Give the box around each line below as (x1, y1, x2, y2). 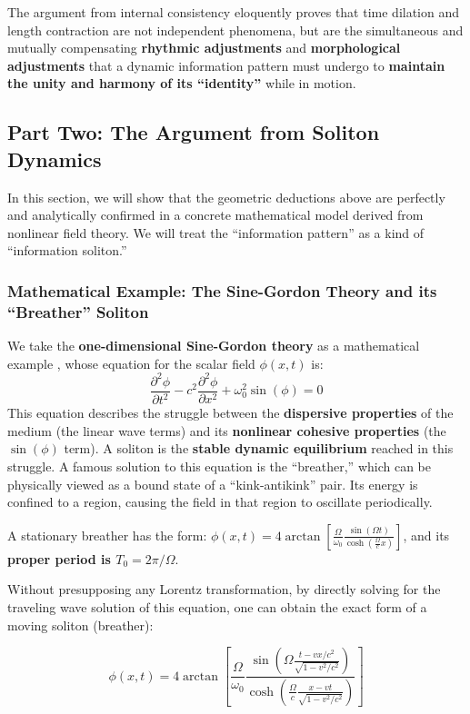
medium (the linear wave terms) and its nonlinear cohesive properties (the (7, 421, 446, 440)
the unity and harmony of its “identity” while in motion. (7, 74, 356, 93)
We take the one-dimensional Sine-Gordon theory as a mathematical (7, 336, 420, 355)
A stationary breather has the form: (7, 525, 207, 544)
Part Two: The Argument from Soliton (7, 118, 380, 146)
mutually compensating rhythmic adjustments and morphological (7, 38, 401, 57)
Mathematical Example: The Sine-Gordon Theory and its (7, 279, 437, 302)
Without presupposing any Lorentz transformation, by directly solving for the (7, 580, 441, 599)
